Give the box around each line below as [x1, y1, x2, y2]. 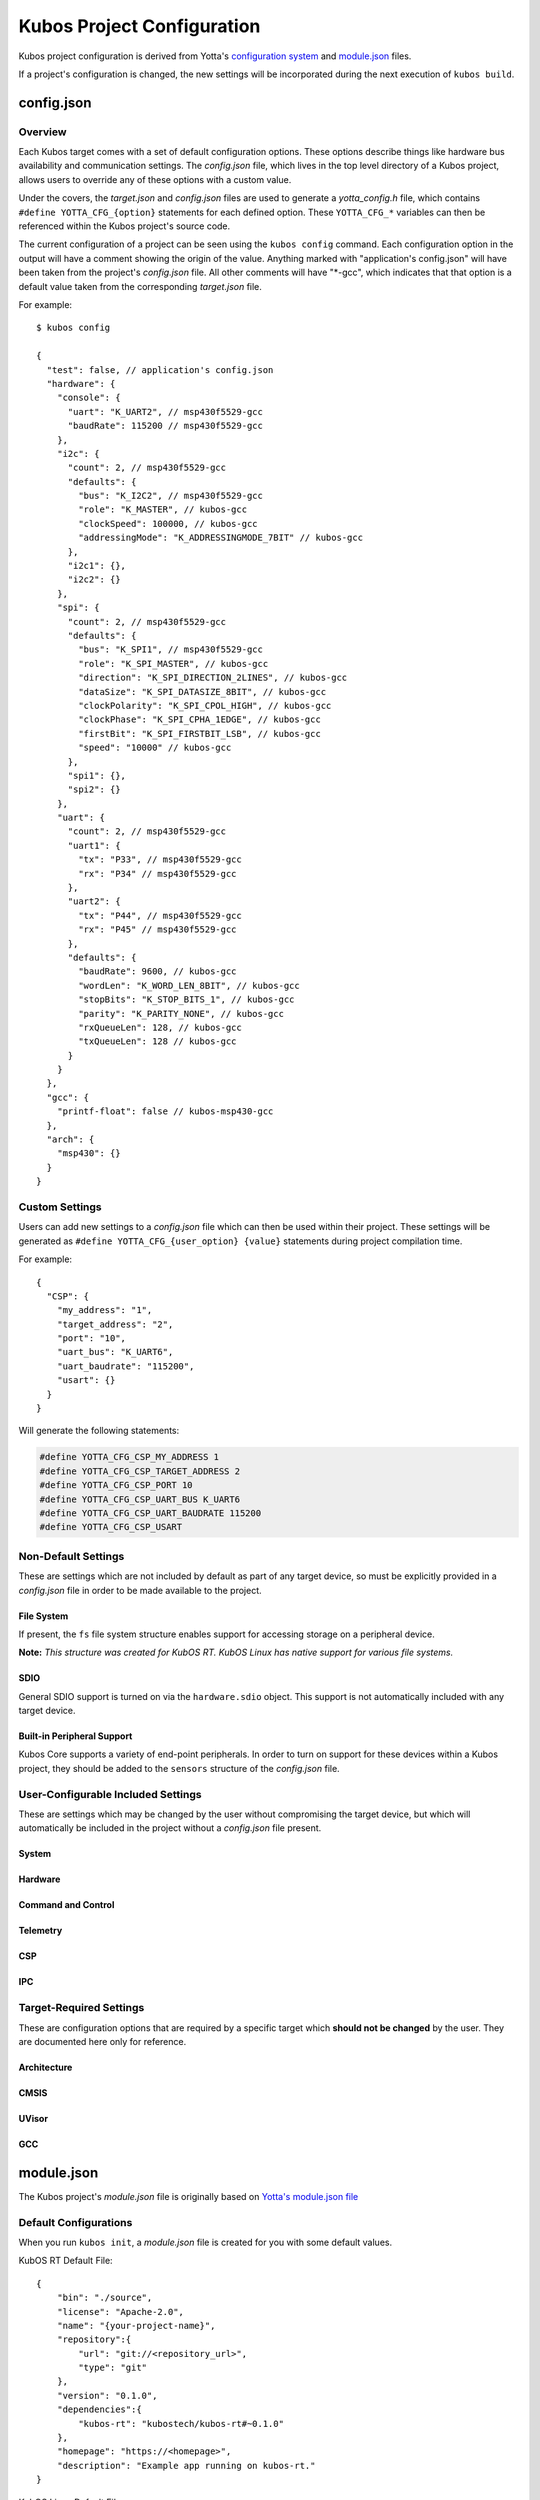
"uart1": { [67, 840, 121, 851]
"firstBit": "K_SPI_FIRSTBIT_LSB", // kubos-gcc [78, 728, 322, 739]
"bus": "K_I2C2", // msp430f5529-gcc [78, 490, 264, 502]
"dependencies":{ [56, 2404, 142, 2415]
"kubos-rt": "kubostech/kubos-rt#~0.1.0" [78, 2418, 285, 2429]
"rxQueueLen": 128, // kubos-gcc [78, 1021, 242, 1033]
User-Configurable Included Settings [18, 1787, 202, 1801]
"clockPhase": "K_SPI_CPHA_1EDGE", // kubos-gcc [78, 714, 322, 725]
